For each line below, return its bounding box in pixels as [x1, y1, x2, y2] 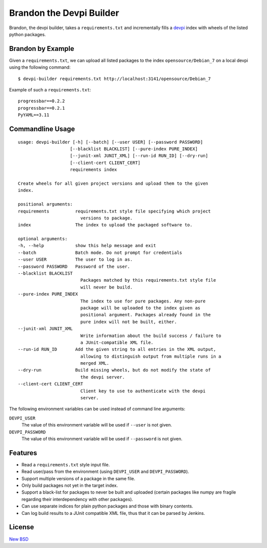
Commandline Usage [9, 125, 75, 133]
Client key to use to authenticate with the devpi [80, 388, 206, 394]
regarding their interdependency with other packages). [21, 496, 133, 502]
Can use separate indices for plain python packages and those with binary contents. [21, 503, 193, 509]
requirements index [70, 167, 117, 172]
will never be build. [80, 284, 133, 290]
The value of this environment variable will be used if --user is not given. [21, 422, 173, 428]
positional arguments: [18, 202, 73, 207]
